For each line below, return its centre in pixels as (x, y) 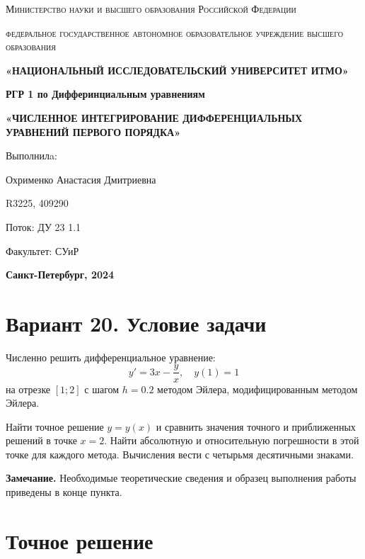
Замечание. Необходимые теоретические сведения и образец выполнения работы (181, 478)
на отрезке (28, 389)
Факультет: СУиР (42, 250)
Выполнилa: (31, 156)
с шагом (102, 389)
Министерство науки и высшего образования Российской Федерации (151, 9)
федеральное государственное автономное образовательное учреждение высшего (174, 32)
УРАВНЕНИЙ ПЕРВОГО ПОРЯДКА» (93, 131)
